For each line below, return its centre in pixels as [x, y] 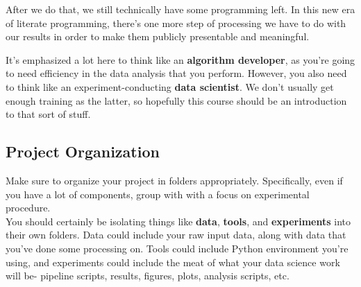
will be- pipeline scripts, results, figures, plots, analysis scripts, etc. [148, 276]
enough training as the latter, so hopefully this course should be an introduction [176, 100]
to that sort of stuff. [48, 114]
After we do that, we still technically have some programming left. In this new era [180, 9]
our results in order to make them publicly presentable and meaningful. [158, 36]
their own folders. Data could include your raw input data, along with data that [176, 235]
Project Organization [83, 151]
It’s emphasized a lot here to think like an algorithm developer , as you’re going [180, 59]
